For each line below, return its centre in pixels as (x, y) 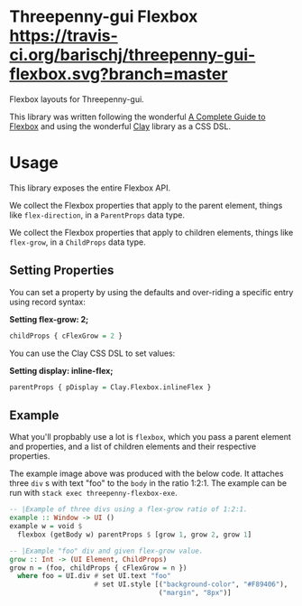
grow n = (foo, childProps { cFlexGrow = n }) (98, 568)
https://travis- (64, 36)
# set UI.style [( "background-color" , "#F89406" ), (191, 584)
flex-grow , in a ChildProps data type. (78, 242)
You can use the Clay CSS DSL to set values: (92, 353)
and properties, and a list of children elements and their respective (133, 447)
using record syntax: (47, 302)
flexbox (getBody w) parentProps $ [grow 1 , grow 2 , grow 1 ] (135, 535)
